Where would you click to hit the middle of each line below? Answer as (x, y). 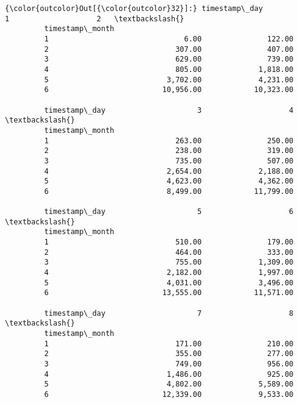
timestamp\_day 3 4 (169, 110)
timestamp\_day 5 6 (169, 212)
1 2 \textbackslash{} (95, 19)
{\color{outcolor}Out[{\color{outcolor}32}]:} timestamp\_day (134, 9)
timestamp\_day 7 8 (169, 313)
